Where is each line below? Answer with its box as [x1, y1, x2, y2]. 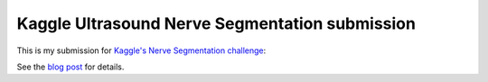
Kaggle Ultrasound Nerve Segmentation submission [16, 14, 416, 33]
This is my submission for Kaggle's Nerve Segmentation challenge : [16, 45, 267, 56]
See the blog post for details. [16, 61, 125, 72]
